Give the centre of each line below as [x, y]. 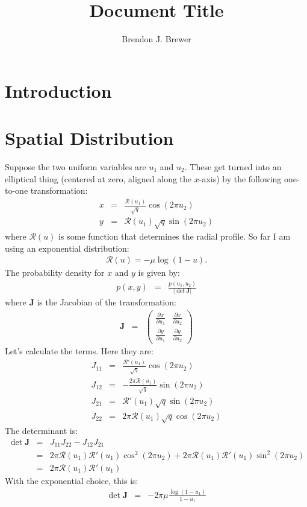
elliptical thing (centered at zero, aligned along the [98, 178]
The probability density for [55, 273]
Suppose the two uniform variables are [76, 167]
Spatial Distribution [89, 138]
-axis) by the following [240, 178]
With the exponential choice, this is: [72, 481]
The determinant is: [42, 431]
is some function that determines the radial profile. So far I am [175, 236]
